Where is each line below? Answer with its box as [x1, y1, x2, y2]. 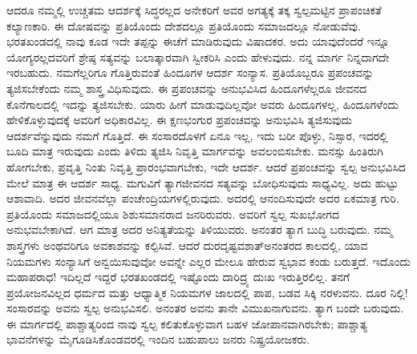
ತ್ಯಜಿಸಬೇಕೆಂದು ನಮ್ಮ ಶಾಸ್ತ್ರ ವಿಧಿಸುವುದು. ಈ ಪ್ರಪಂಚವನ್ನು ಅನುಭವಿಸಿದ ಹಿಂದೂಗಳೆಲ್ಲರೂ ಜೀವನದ [6, 79, 367, 96]
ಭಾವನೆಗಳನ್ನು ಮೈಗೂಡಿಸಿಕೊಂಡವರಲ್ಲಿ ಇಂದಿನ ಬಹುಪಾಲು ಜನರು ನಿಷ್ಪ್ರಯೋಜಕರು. [6, 331, 310, 348]
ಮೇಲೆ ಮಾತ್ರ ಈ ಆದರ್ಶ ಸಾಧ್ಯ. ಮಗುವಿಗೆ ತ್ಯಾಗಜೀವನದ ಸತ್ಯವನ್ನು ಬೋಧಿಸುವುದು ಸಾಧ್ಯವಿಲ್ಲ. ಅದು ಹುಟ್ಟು [6, 174, 399, 191]
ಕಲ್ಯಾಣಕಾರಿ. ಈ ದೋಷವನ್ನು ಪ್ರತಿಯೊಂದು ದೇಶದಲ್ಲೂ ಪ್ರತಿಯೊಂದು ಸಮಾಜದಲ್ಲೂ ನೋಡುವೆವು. [6, 17, 361, 34]
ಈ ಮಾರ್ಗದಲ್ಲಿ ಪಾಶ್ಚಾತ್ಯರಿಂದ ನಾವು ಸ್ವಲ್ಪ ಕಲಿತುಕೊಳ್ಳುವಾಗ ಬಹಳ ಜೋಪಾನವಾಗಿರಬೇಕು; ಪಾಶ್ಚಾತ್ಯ [6, 315, 368, 332]
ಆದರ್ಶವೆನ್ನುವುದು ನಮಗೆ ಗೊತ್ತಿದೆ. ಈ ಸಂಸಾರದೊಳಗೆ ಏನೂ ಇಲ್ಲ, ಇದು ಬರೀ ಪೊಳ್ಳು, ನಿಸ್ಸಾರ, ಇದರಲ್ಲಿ [6, 127, 388, 143]
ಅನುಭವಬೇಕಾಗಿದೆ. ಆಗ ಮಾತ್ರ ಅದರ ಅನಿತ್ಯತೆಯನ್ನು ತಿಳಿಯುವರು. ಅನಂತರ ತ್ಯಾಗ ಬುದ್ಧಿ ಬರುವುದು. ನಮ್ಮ [6, 221, 393, 238]
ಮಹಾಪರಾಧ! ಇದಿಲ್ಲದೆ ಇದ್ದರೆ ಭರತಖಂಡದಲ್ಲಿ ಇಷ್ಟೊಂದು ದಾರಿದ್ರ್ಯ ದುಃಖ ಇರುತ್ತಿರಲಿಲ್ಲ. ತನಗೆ [6, 268, 350, 285]
